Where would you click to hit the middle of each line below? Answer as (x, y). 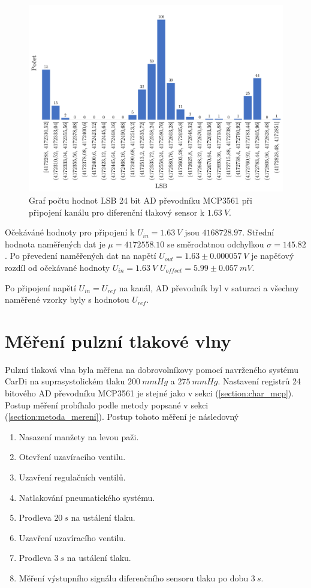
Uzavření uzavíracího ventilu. (73, 537)
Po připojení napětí (40, 287)
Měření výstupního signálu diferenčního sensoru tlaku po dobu (134, 577)
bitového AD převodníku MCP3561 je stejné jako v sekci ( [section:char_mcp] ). (150, 393)
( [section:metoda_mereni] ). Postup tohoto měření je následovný (122, 417)
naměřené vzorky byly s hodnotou (67, 299)
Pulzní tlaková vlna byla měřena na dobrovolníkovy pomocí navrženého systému (152, 369)
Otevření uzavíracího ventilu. (72, 457)
